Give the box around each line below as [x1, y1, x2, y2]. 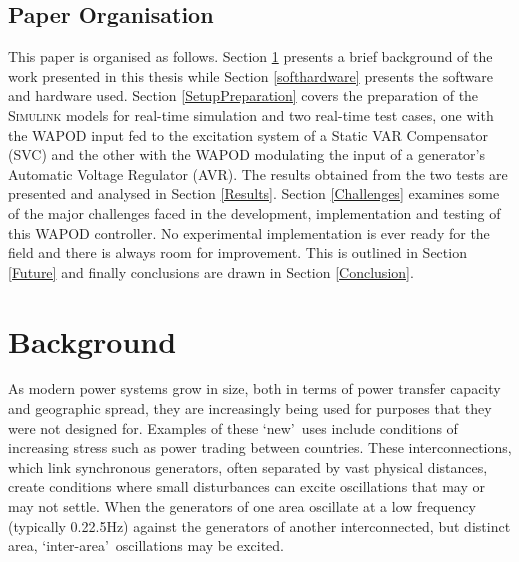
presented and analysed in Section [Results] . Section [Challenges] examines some [8, 183, 500, 204]
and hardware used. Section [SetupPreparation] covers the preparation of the [8, 85, 479, 106]
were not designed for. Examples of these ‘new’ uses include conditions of [8, 417, 458, 438]
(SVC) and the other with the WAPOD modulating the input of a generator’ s [8, 144, 486, 165]
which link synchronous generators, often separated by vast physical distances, [8, 456, 488, 477]
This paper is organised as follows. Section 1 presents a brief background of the [8, 46, 493, 67]
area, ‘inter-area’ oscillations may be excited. [8, 535, 284, 556]
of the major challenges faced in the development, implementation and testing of [8, 202, 501, 223]
